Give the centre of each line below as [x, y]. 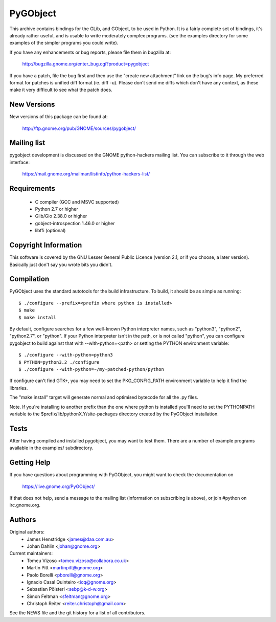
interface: [20, 162]
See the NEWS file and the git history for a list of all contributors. [77, 613]
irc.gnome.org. [25, 505]
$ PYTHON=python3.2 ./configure [59, 362]
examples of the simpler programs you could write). [64, 43]
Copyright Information [46, 245]
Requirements [32, 188]
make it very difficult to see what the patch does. [61, 90]
